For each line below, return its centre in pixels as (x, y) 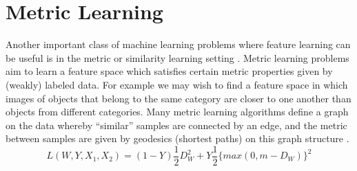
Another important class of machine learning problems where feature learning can (178, 44)
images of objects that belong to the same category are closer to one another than (178, 98)
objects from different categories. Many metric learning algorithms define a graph (177, 112)
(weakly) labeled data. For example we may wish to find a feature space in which (177, 84)
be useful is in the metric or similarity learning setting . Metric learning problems (177, 57)
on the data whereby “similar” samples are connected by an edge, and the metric (176, 125)
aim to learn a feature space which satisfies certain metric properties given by (169, 71)
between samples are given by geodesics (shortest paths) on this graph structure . (177, 138)
